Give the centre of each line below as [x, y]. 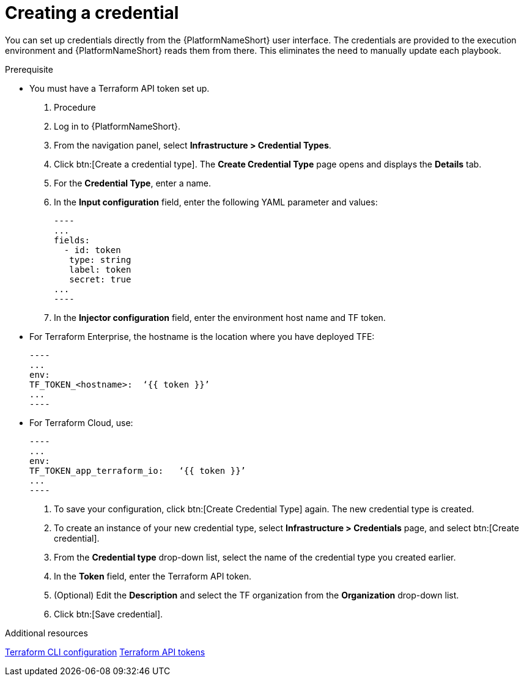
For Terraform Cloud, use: [81, 422]
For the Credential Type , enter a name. [133, 183]
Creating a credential [92, 13]
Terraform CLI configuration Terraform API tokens [105, 652]
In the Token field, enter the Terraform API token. [153, 576]
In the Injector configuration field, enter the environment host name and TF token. [220, 317]
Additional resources [46, 633]
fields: [72, 240]
